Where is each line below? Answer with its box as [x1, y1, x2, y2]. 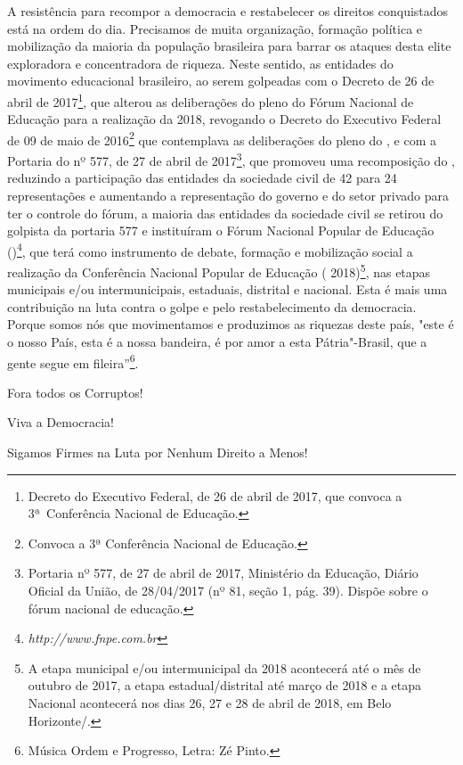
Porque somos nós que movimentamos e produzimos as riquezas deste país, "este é [7, 315, 454, 333]
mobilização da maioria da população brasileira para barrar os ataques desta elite [7, 37, 451, 55]
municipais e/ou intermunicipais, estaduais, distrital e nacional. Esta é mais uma [7, 280, 448, 299]
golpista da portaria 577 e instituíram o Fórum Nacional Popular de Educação [7, 221, 435, 240]
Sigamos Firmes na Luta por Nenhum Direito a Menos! [7, 443, 308, 461]
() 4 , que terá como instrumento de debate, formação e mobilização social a [7, 239, 413, 260]
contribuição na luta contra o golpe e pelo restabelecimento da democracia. [7, 297, 417, 316]
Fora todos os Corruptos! [7, 382, 143, 401]
